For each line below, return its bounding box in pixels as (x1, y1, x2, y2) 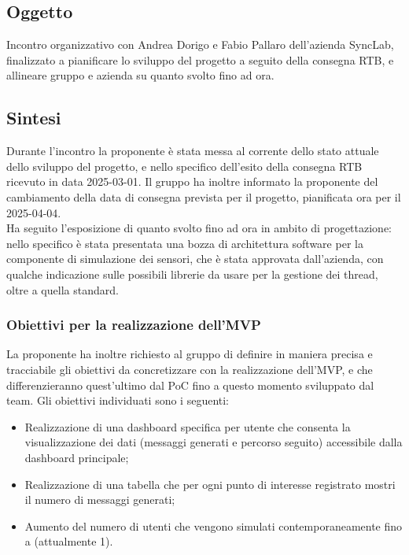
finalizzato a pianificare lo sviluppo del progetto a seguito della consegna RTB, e (6, 51, 394, 68)
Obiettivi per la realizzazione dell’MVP (6, 315, 261, 335)
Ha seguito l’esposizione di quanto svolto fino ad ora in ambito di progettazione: (6, 220, 392, 236)
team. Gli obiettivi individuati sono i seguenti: (6, 392, 230, 409)
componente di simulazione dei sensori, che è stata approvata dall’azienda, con (6, 250, 384, 267)
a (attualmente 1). (24, 533, 113, 549)
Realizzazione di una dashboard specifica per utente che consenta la (24, 418, 351, 435)
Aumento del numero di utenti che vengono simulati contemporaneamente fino (24, 517, 403, 534)
